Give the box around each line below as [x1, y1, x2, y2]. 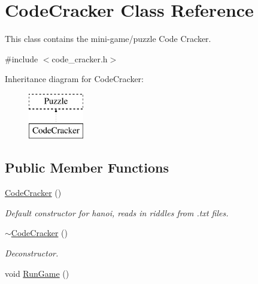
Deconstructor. [5, 247, 59, 259]
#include [5, 52, 38, 65]
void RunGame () [5, 267, 69, 279]
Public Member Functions [5, 158, 169, 177]
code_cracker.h [51, 52, 108, 65]
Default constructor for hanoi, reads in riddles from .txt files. [5, 206, 229, 219]
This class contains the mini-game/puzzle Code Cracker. [5, 32, 211, 45]
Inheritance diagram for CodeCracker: [5, 72, 144, 85]
